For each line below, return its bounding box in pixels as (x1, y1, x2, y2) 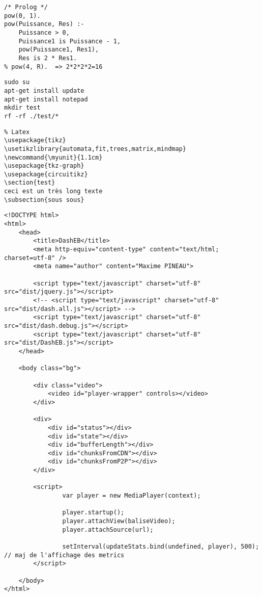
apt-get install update (4, 87, 84, 94)
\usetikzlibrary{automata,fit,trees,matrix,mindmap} (4, 145, 186, 152)
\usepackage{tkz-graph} (4, 162, 84, 170)
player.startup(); (62, 509, 125, 516)
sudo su (4, 79, 30, 86)
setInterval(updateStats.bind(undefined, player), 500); (62, 543, 259, 551)
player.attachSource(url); (62, 526, 154, 533)
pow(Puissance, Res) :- (4, 20, 84, 28)
